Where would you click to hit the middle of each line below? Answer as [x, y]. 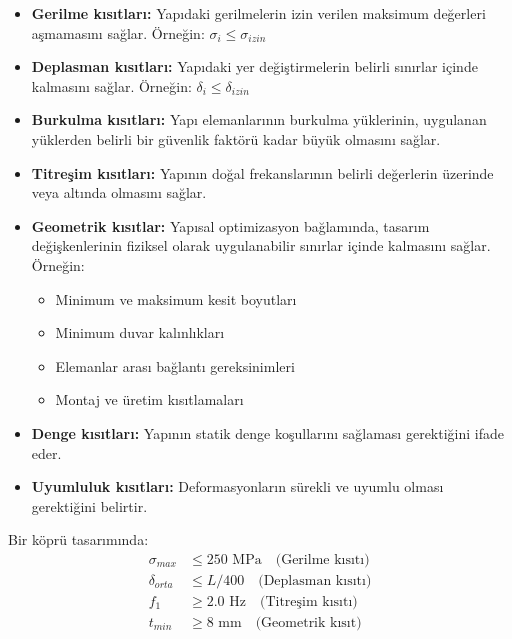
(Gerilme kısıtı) [322, 559]
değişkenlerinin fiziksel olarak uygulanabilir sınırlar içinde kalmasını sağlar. [261, 245]
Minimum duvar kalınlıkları [140, 332]
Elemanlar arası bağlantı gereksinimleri [175, 365]
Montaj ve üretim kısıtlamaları [149, 399]
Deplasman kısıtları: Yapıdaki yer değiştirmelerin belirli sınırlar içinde [254, 66]
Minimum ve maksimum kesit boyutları [176, 298]
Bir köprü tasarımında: [78, 539]
